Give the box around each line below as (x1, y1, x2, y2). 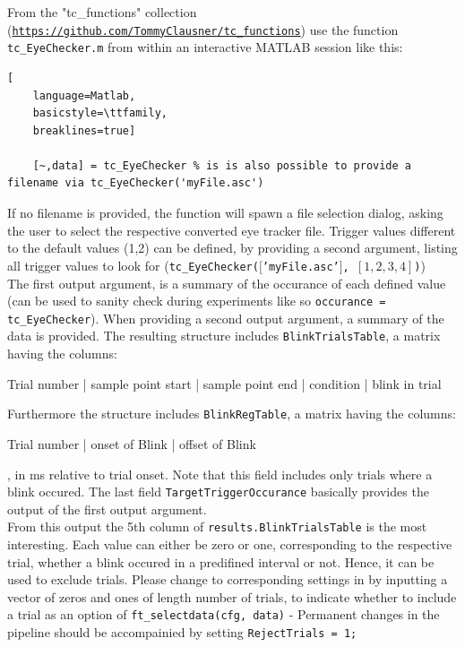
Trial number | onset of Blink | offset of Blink (7, 434, 256, 453)
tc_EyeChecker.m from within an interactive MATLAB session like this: (7, 38, 403, 56)
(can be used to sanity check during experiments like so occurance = (7, 291, 386, 310)
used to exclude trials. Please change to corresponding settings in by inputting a (7, 570, 448, 589)
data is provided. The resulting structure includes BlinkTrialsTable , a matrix (7, 326, 441, 345)
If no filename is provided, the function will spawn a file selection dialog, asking (7, 203, 443, 222)
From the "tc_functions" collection (7, 3, 197, 21)
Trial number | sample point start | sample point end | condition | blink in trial (7, 374, 442, 393)
